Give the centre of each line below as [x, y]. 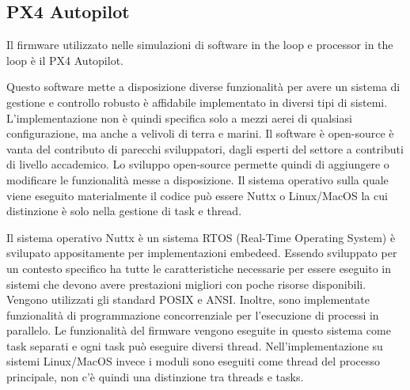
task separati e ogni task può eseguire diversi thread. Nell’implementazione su [195, 345]
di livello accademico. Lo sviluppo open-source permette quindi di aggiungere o [198, 164]
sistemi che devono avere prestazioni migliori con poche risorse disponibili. [186, 284]
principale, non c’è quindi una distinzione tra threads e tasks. [155, 377]
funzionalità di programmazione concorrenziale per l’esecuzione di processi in [193, 314]
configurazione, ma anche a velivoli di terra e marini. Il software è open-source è [200, 133]
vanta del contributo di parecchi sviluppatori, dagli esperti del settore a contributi [205, 148]
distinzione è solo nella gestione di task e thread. [124, 211]
